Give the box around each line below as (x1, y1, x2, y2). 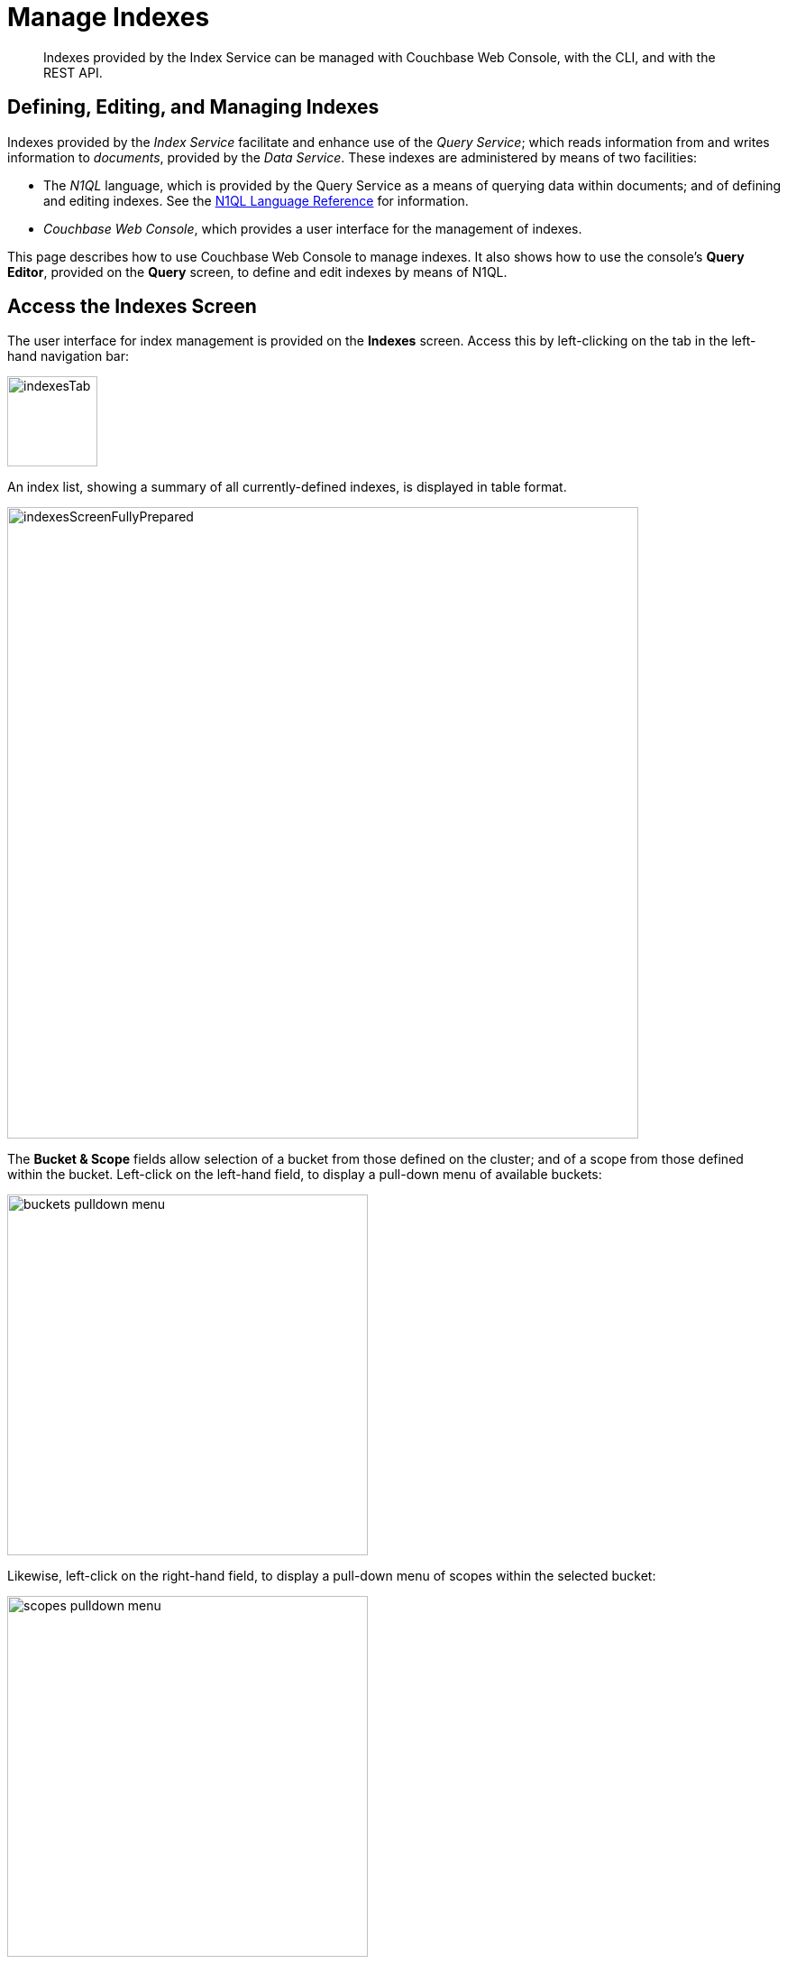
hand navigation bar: (7, 348, 130, 364)
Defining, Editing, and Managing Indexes (7, 96, 380, 119)
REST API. (43, 64, 103, 80)
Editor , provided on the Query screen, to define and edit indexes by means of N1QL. (7, 263, 508, 280)
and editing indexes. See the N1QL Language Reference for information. (43, 192, 469, 208)
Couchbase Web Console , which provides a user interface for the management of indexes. (43, 220, 582, 236)
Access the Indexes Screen (7, 295, 257, 318)
